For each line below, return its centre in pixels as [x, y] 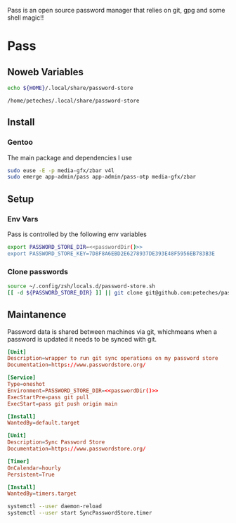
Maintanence [37, 315]
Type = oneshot [26, 385]
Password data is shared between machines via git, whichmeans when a [112, 331]
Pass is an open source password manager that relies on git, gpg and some [116, 10]
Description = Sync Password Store [56, 442]
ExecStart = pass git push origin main [63, 403]
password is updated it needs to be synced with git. [82, 339]
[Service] [22, 378]
